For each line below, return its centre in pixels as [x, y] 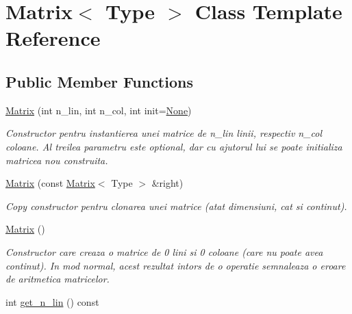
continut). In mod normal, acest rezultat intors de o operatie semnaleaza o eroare [176, 265]
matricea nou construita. [57, 160]
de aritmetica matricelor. [58, 279]
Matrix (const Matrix [50, 183]
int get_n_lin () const [52, 301]
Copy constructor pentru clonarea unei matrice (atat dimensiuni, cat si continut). [176, 206]
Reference [53, 38]
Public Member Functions [99, 81]
